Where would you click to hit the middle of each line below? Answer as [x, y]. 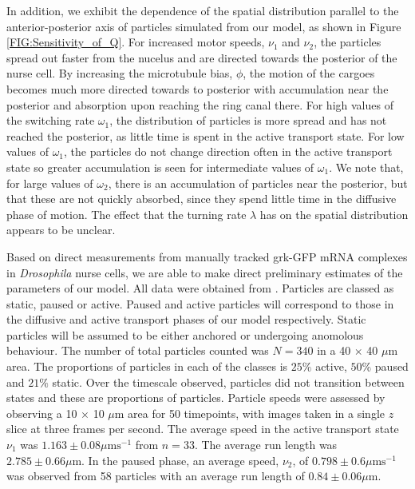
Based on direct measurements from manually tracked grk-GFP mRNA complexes [207, 256]
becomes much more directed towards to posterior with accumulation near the [198, 88]
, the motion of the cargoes [309, 73]
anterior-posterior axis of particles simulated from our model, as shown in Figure [204, 26]
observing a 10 [42, 413]
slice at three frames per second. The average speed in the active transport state [203, 429]
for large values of [50, 183]
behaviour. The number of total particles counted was [138, 350]
